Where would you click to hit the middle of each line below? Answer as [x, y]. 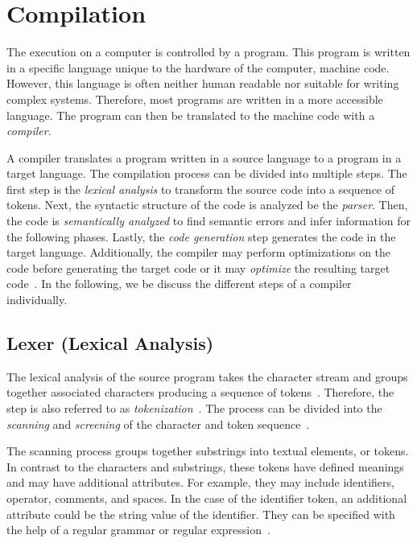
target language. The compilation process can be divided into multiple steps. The [207, 173]
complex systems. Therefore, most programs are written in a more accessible [195, 99]
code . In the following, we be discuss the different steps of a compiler [179, 284]
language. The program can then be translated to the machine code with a [191, 115]
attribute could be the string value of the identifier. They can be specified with [201, 514]
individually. [37, 300]
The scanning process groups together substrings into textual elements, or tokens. [208, 451]
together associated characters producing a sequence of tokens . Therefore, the [200, 392]
